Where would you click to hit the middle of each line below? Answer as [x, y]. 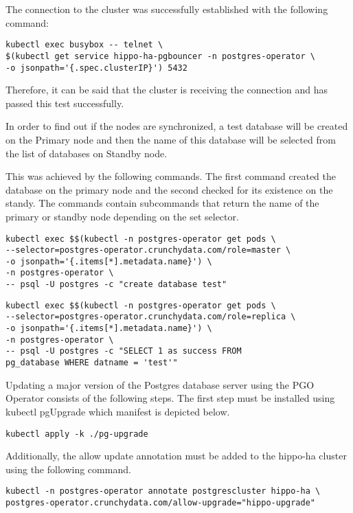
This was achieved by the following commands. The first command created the [171, 176]
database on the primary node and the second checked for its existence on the [169, 189]
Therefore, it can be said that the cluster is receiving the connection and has [167, 90]
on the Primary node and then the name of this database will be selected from [171, 139]
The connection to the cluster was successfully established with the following [167, 9]
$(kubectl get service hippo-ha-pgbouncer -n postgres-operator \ [161, 56]
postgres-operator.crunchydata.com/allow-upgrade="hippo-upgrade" [161, 503]
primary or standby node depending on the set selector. [122, 216]
